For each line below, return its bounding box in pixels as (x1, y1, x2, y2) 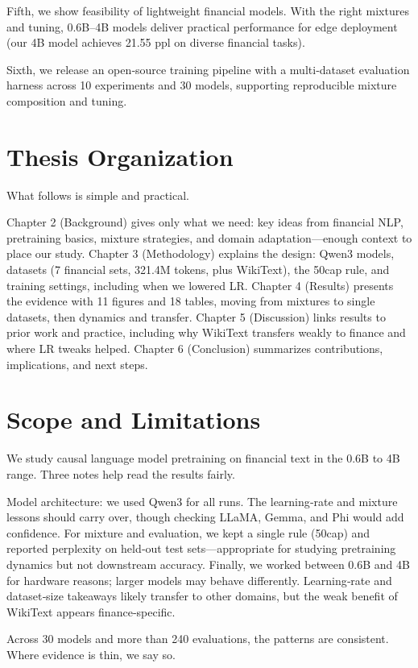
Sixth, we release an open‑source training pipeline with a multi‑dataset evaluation (6, 60, 410, 77)
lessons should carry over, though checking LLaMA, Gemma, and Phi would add (6, 508, 404, 525)
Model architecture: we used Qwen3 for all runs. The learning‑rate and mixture (6, 492, 398, 509)
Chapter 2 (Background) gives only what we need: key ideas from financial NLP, (6, 214, 404, 230)
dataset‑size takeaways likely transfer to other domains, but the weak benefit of (6, 587, 398, 604)
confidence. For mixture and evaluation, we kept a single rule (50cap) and (6, 524, 370, 541)
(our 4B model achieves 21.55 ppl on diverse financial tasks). (6, 34, 305, 51)
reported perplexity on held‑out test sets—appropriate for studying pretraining (6, 540, 396, 557)
